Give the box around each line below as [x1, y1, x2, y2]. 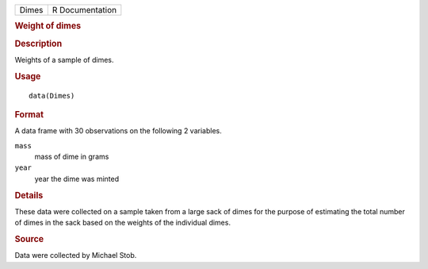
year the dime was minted [34, 174, 119, 183]
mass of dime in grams [34, 152, 109, 162]
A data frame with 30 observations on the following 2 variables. [14, 126, 222, 136]
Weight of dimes [14, 21, 82, 32]
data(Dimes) [29, 91, 75, 100]
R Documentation [52, 5, 117, 15]
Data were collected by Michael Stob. [14, 251, 137, 260]
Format [14, 109, 44, 120]
